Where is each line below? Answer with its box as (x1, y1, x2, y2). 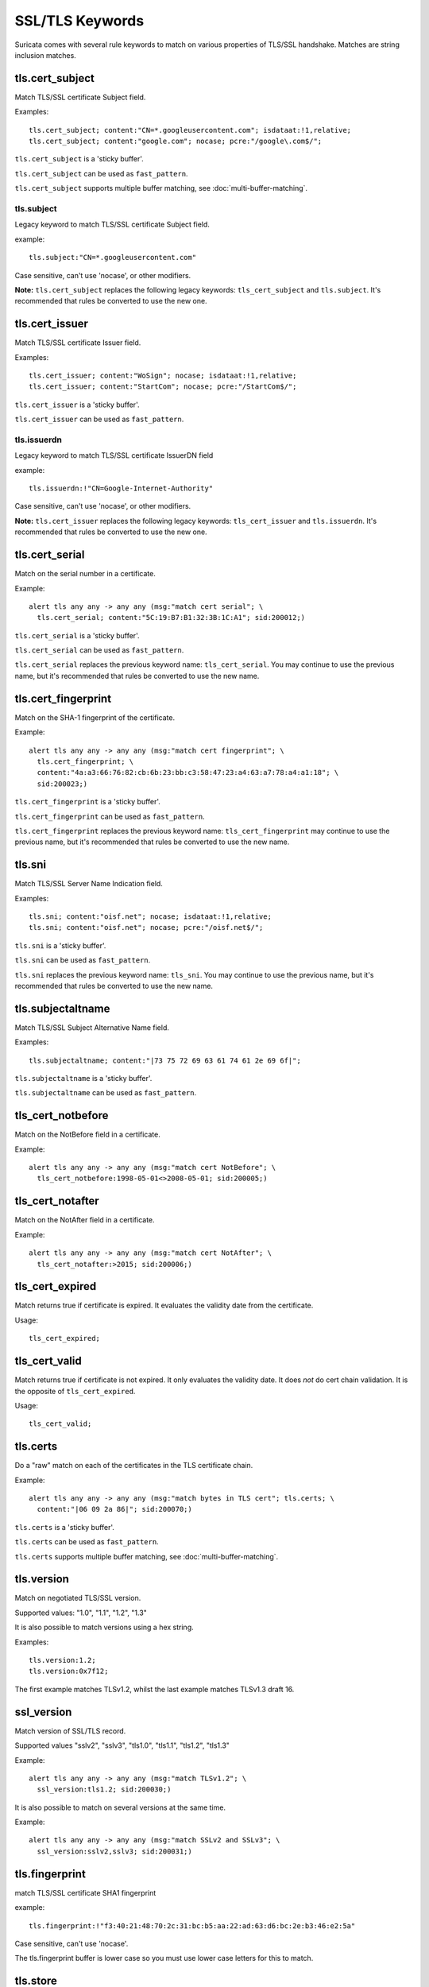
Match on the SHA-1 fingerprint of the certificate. (14, 712, 175, 722)
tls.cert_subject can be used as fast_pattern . (14, 168, 188, 178)
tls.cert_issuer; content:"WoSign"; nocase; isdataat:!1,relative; (29, 370, 297, 380)
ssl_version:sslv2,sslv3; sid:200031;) (37, 1846, 192, 1856)
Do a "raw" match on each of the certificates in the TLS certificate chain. (14, 1461, 253, 1470)
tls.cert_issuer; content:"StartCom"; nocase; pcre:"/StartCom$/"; (29, 382, 297, 391)
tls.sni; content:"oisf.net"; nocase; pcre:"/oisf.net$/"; (29, 923, 264, 932)
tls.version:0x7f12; (29, 1667, 109, 1676)
